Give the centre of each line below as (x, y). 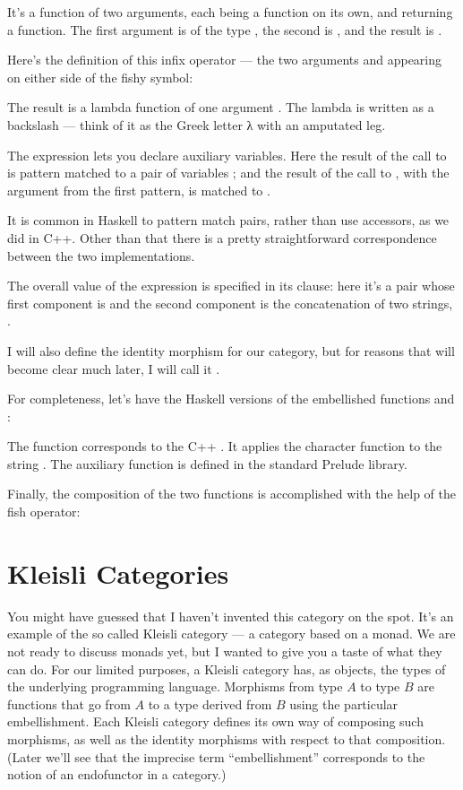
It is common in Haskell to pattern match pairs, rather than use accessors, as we (228, 220)
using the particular (344, 703)
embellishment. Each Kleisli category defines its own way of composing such (215, 721)
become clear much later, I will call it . (114, 368)
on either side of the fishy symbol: (100, 77)
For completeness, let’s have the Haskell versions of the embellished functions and (231, 399)
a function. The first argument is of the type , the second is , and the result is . (225, 29)
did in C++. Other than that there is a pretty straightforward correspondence (222, 237)
